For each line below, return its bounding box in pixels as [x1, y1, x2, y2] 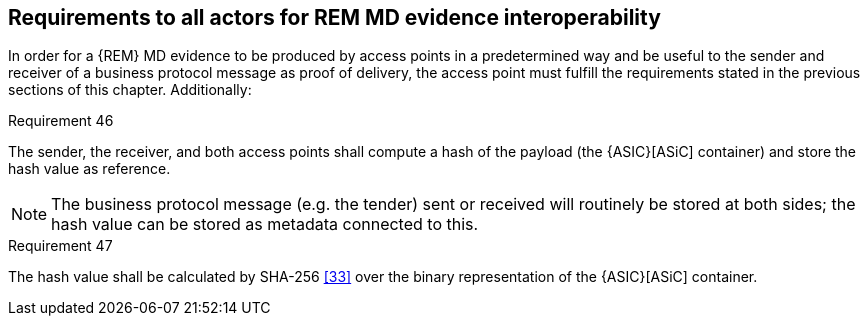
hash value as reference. [8, 160, 171, 178]
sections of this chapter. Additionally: [8, 81, 252, 99]
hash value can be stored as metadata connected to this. [51, 214, 479, 235]
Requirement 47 [8, 237, 113, 255]
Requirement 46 [8, 112, 114, 130]
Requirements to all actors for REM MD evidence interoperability [8, 5, 661, 30]
